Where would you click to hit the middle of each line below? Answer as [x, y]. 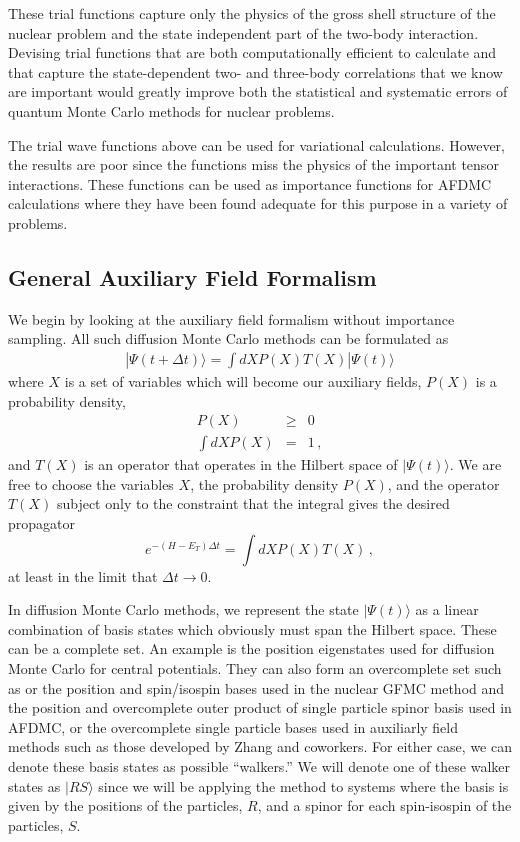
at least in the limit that [83, 575]
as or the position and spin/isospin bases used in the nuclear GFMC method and [256, 687]
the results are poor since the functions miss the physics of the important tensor [253, 164]
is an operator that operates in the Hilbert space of [241, 464]
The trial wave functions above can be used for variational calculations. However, [256, 144]
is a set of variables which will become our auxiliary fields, [243, 380]
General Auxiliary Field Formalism [192, 276]
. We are [475, 464]
